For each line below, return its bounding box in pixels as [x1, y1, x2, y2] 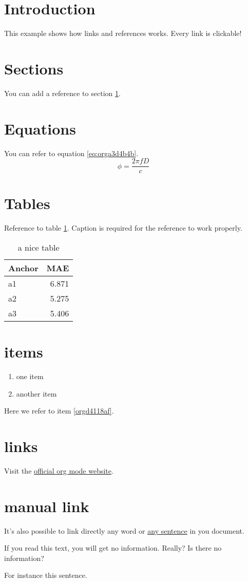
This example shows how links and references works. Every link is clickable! [4, 28, 242, 39]
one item [16, 371, 44, 382]
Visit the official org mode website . [4, 465, 113, 476]
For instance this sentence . [4, 570, 87, 580]
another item [16, 388, 57, 399]
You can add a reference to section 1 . [4, 87, 121, 98]
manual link [4, 495, 89, 516]
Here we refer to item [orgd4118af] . [4, 405, 114, 416]
